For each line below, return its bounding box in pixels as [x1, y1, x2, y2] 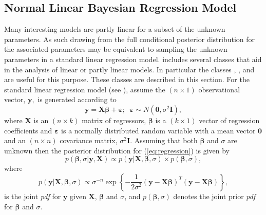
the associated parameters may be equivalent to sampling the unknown [4, 44, 227, 54]
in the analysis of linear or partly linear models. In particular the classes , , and [4, 64, 255, 74]
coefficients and [4, 125, 52, 135]
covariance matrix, [60, 135, 118, 146]
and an [4, 135, 26, 146]
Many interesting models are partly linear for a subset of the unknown [4, 24, 225, 34]
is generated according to [37, 94, 117, 105]
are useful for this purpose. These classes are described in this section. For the [4, 74, 250, 85]
